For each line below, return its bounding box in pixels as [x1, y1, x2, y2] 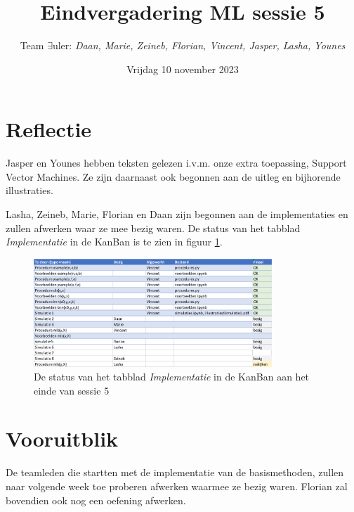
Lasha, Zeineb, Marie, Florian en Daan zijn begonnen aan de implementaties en [6, 207, 348, 222]
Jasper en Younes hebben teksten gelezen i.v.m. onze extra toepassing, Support [6, 155, 347, 170]
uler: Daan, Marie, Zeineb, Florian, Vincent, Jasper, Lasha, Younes [52, 38, 346, 53]
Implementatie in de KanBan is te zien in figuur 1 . [6, 234, 223, 249]
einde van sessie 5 [34, 383, 110, 397]
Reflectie [6, 115, 92, 143]
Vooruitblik [6, 424, 119, 453]
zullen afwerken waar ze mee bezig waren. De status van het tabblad [6, 220, 301, 235]
